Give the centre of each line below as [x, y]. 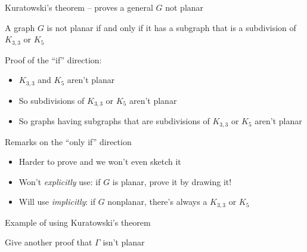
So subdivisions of [52, 100]
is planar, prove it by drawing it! [172, 181]
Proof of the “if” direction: [53, 59]
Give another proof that [49, 242]
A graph [20, 27]
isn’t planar [124, 242]
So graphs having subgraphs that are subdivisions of [114, 121]
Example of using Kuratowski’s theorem [78, 222]
